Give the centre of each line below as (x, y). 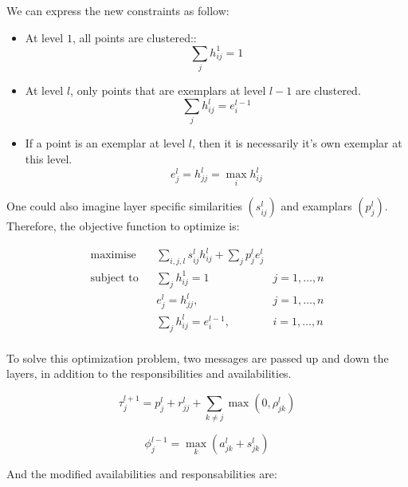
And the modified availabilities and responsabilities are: (142, 474)
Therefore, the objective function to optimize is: (123, 226)
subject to (114, 278)
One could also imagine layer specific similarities (124, 206)
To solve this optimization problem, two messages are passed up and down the (198, 357)
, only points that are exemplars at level (168, 90)
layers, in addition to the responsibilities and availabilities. (149, 373)
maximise (113, 255)
